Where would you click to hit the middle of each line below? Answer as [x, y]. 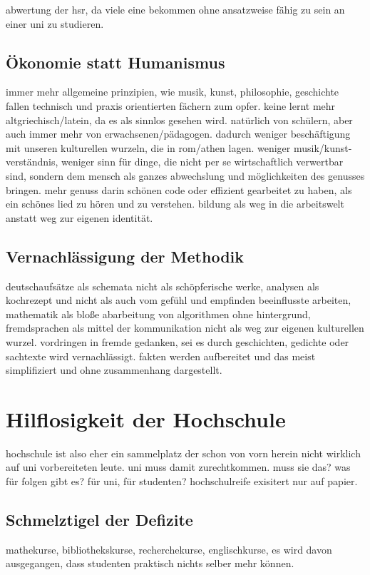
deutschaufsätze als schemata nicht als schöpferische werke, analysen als [163, 286]
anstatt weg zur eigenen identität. [79, 217]
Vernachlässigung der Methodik [125, 256]
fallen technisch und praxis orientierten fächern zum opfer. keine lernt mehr [171, 105]
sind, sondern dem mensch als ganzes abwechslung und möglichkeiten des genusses [185, 175]
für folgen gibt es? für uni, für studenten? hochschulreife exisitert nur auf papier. [182, 481]
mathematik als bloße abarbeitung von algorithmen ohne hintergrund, [158, 314]
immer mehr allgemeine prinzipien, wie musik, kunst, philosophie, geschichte [173, 92]
